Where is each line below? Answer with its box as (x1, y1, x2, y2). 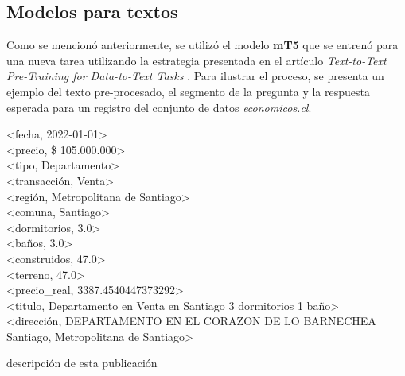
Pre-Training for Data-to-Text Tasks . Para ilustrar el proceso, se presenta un (6, 68, 384, 84)
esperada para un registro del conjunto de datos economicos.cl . (6, 99, 312, 115)
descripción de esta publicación (6, 355, 158, 371)
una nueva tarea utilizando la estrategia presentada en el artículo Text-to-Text (6, 52, 387, 68)
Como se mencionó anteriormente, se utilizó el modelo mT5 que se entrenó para (6, 37, 399, 53)
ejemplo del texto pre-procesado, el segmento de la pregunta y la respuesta (6, 83, 370, 99)
